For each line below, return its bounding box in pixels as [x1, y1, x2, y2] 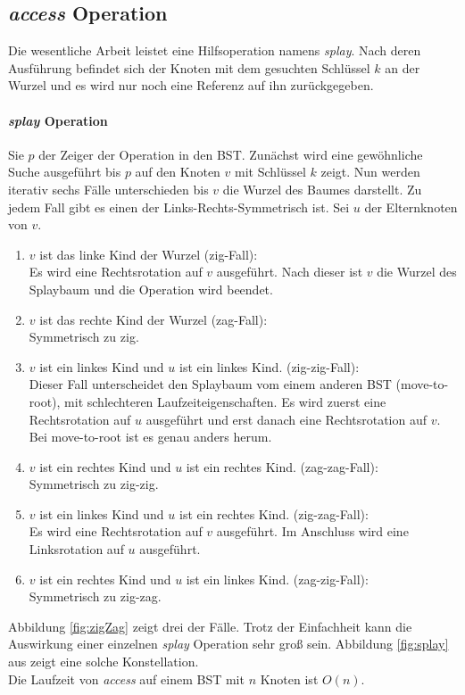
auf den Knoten [135, 162, 220, 181]
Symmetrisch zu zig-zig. [29, 475, 159, 493]
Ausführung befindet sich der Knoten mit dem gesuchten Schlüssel [8, 58, 370, 77]
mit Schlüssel [235, 162, 306, 181]
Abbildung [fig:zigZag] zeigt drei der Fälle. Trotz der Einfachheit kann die [8, 616, 412, 635]
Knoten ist [260, 669, 319, 688]
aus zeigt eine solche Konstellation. [8, 652, 199, 671]
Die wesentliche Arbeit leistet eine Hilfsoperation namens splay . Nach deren [8, 41, 421, 60]
